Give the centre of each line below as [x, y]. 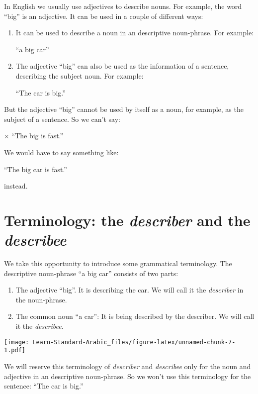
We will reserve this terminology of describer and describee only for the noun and [128, 366]
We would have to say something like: [61, 152]
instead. [16, 186]
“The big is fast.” [38, 136]
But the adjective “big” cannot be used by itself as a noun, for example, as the [124, 109]
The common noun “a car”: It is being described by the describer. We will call [135, 316]
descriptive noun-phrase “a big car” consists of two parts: [91, 273]
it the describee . [40, 326]
